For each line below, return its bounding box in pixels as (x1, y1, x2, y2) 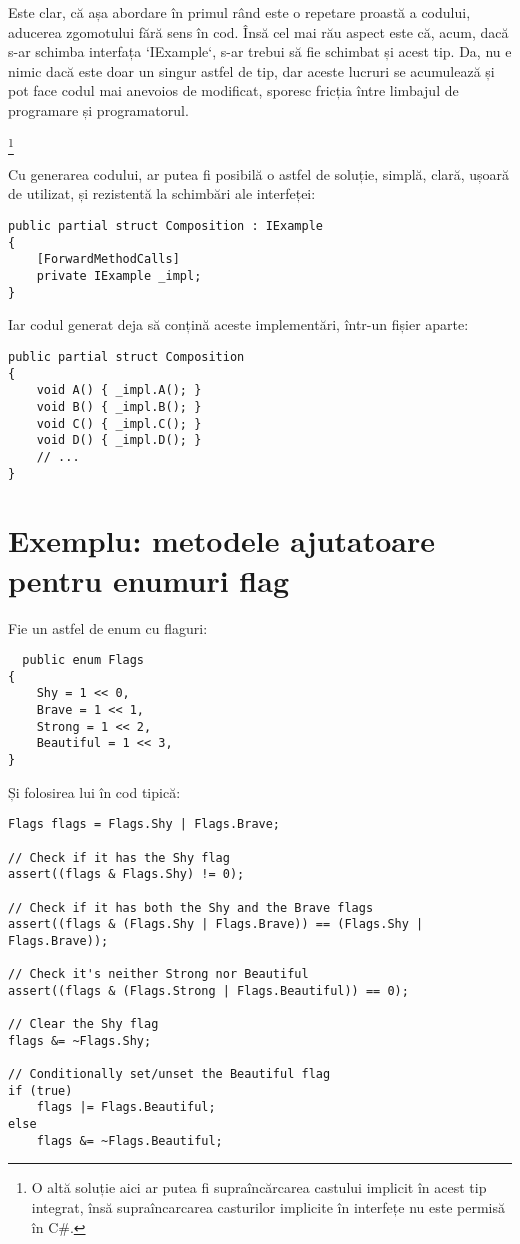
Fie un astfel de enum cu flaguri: (8, 617, 208, 638)
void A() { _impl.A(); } (36, 383, 202, 398)
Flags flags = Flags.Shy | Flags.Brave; (8, 817, 281, 832)
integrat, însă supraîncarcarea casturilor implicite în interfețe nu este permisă (31, 1197, 505, 1218)
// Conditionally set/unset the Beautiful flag (8, 1067, 331, 1082)
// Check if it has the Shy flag (8, 850, 230, 865)
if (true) (8, 1083, 73, 1098)
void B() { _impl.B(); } (36, 399, 202, 414)
